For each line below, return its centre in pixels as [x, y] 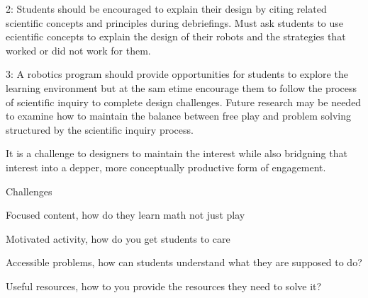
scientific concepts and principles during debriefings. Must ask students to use [175, 22]
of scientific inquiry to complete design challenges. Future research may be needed [184, 102]
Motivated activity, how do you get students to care [118, 238]
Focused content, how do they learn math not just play [126, 215]
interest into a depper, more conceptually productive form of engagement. [166, 167]
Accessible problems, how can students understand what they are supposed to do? [184, 262]
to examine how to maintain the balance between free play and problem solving [179, 116]
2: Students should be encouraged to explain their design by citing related [166, 8]
